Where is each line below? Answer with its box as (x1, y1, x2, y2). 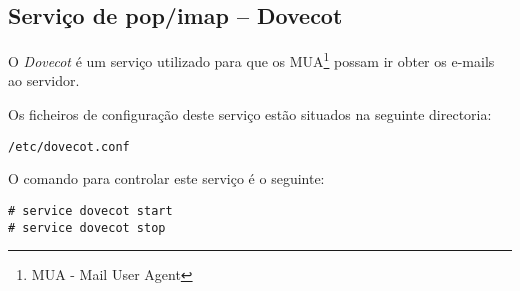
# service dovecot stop (8, 220, 166, 235)
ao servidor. (8, 70, 80, 91)
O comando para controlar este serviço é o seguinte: (8, 168, 325, 189)
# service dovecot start (8, 203, 173, 218)
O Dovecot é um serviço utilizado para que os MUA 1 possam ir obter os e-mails (8, 48, 495, 71)
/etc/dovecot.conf (8, 139, 130, 154)
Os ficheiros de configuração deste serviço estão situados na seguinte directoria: (8, 104, 492, 125)
